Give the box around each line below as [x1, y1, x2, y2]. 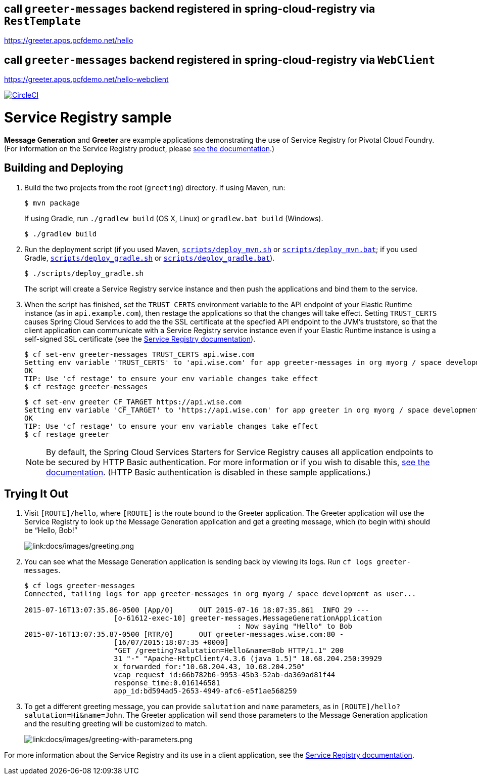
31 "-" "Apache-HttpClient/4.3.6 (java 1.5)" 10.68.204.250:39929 [114, 654, 383, 663]
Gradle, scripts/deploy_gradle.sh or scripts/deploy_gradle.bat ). [24, 253, 275, 262]
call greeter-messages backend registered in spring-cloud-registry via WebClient [4, 53, 435, 66]
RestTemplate [4, 15, 81, 27]
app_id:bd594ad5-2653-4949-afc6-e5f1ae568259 [114, 687, 297, 695]
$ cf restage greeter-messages [24, 382, 148, 391]
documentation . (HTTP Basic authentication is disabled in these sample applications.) [46, 467, 371, 477]
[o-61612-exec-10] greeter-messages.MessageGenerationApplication [114, 614, 383, 623]
